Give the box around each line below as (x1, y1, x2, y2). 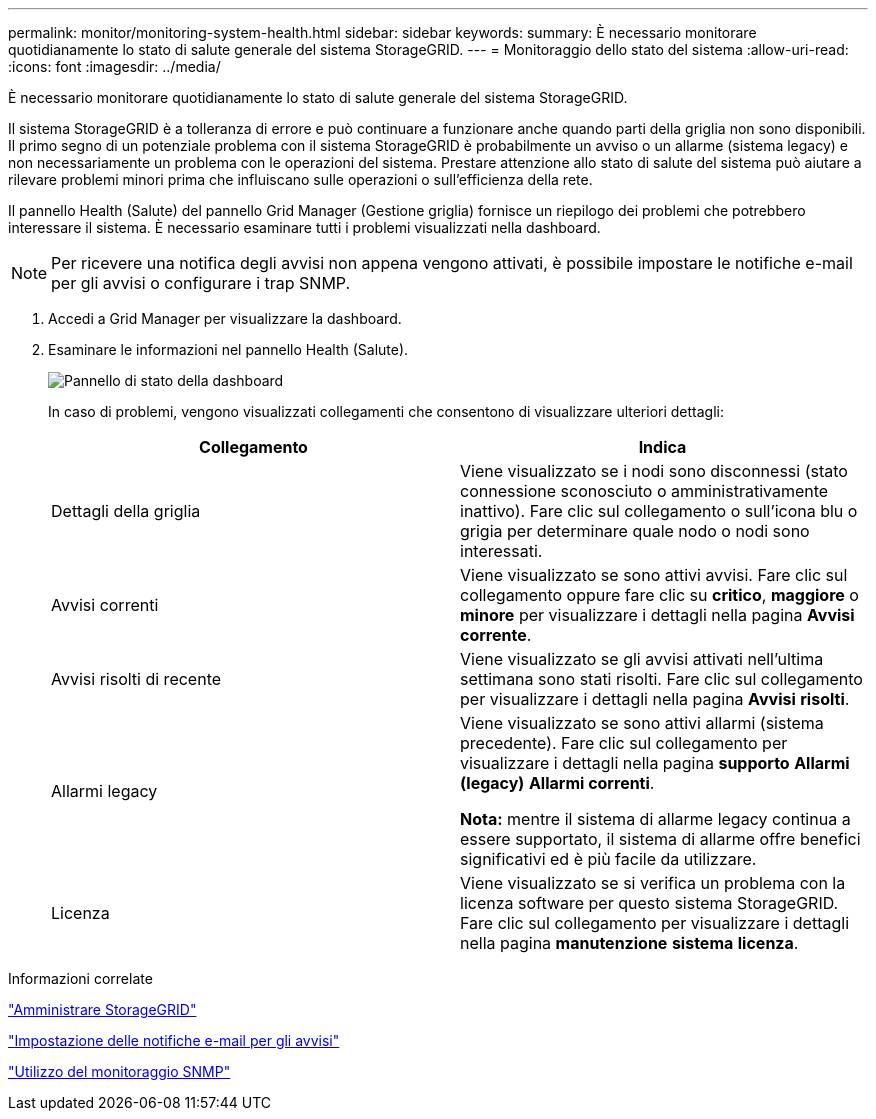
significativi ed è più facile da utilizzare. (460, 849, 757, 869)
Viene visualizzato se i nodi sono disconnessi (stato (460, 461, 848, 481)
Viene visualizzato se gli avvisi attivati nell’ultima (460, 649, 824, 669)
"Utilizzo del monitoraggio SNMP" (8, 1063, 231, 1080)
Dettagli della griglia (51, 501, 201, 521)
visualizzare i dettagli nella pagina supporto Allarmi (460, 753, 850, 773)
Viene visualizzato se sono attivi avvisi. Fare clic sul (460, 565, 848, 585)
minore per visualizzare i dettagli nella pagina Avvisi (460, 605, 855, 625)
